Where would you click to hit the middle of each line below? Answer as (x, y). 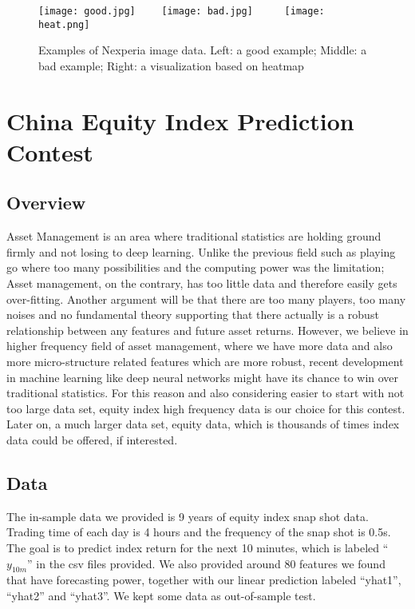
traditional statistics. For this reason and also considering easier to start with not (206, 393)
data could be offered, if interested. (92, 439)
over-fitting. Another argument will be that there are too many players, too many (206, 299)
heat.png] (64, 24)
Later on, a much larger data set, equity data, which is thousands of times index (203, 424)
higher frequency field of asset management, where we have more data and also (200, 346)
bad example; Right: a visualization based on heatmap (171, 65)
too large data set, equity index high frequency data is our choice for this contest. (206, 408)
